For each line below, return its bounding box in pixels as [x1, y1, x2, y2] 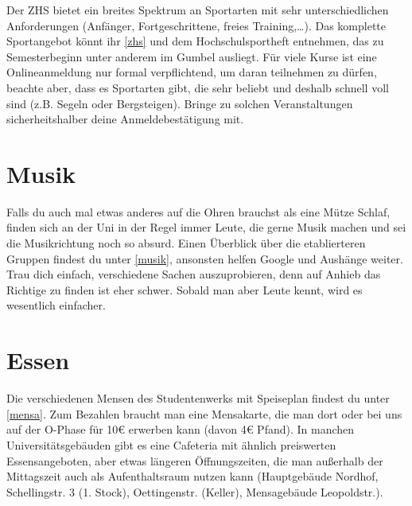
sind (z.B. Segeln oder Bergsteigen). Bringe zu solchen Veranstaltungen [6, 95, 353, 111]
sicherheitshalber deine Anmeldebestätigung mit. [6, 111, 244, 127]
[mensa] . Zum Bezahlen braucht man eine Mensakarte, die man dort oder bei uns [6, 405, 402, 422]
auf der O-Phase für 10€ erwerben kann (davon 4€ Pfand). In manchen [6, 421, 355, 438]
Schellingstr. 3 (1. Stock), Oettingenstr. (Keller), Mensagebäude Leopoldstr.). [6, 483, 383, 500]
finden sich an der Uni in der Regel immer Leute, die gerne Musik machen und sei [6, 219, 406, 235]
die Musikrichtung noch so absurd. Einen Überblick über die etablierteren [6, 235, 366, 251]
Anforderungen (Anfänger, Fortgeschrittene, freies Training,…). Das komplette [6, 17, 386, 33]
